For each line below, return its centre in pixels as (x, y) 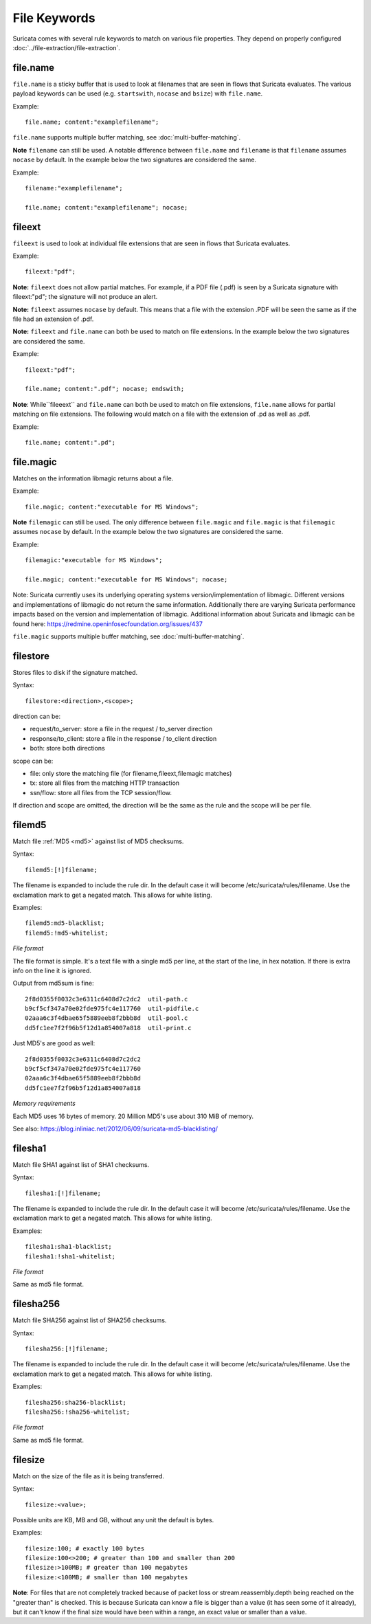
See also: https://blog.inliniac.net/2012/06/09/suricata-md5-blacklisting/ (115, 1128)
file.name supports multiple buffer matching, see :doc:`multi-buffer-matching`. (127, 137)
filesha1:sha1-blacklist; (69, 1247)
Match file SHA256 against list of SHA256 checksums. (90, 1320)
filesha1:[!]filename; (63, 1193)
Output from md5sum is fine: (53, 983)
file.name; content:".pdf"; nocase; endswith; (105, 389)
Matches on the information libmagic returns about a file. (93, 478)
